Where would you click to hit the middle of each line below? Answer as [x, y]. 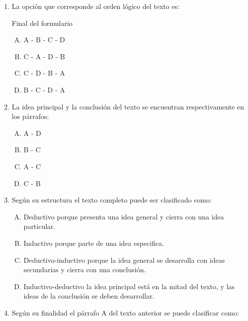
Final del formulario [42, 23]
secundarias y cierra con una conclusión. [85, 269]
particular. [40, 226]
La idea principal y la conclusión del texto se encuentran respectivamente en [128, 106]
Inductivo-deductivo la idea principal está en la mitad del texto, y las [129, 286]
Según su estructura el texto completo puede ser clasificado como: [112, 200]
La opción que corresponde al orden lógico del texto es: [96, 6]
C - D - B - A [44, 73]
